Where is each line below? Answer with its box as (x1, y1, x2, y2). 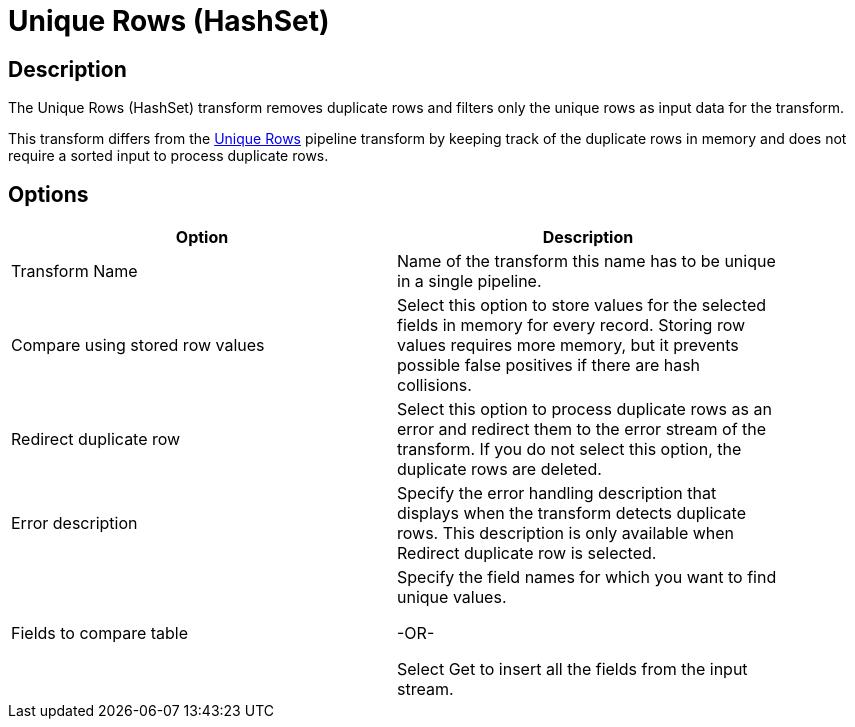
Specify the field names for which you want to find (397, 567, 777, 588)
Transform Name (11, 261, 138, 282)
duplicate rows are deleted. (397, 459, 602, 480)
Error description (11, 513, 138, 534)
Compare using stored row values (11, 335, 265, 356)
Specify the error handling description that (397, 483, 717, 504)
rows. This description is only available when (397, 523, 735, 544)
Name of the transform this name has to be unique (397, 251, 776, 272)
